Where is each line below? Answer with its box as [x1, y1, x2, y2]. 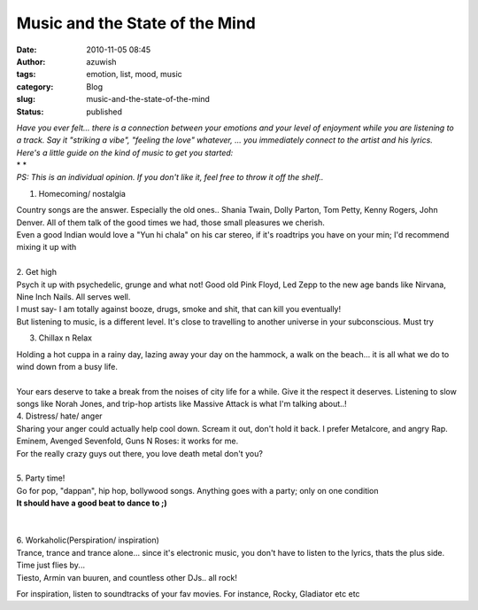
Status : [16, 106, 44, 117]
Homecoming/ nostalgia [38, 188, 126, 199]
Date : [16, 44, 37, 55]
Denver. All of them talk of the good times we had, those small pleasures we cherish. [16, 217, 325, 228]
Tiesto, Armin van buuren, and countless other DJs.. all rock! [16, 572, 238, 583]
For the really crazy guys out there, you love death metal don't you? [16, 448, 263, 458]
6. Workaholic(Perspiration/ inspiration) [16, 535, 159, 545]
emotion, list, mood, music [86, 69, 183, 80]
